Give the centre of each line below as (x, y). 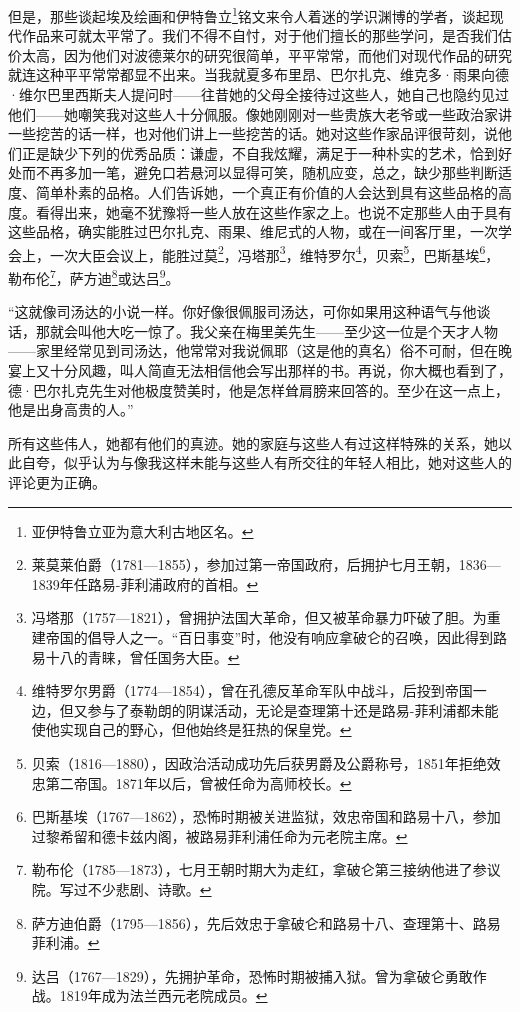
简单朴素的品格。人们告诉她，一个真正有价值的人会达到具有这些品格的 (266, 192)
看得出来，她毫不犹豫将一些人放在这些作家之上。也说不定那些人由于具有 (273, 211)
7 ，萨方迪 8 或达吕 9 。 (115, 276)
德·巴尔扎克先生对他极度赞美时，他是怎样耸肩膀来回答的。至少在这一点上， (258, 389)
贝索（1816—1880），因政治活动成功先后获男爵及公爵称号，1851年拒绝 (259, 762)
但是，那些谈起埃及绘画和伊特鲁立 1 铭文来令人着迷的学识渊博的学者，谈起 (249, 14)
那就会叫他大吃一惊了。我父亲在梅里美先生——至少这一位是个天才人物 (266, 330)
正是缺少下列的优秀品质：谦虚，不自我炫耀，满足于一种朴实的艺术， (245, 152)
